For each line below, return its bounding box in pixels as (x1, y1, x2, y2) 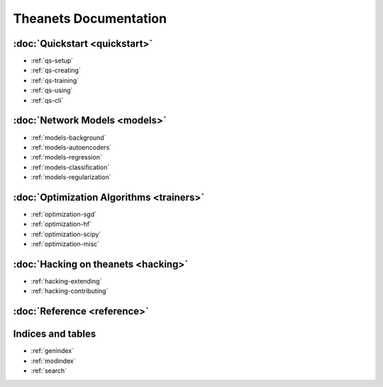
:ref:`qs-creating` (30, 66, 81, 74)
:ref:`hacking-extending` (30, 277, 102, 286)
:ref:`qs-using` (30, 86, 73, 95)
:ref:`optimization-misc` (30, 240, 99, 248)
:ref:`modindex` (30, 357, 76, 365)
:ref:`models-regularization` (30, 173, 111, 181)
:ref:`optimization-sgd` (30, 210, 97, 218)
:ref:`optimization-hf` (30, 220, 92, 228)
